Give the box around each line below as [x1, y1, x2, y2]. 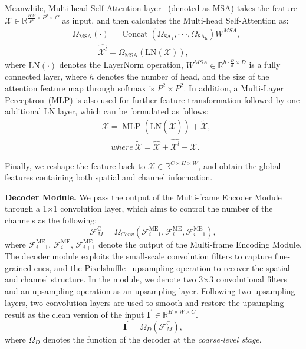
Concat [122, 29, 148, 38]
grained [5, 261, 32, 274]
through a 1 [5, 202, 47, 215]
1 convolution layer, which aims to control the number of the [53, 202, 273, 215]
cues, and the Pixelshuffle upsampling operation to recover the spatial [34, 261, 290, 274]
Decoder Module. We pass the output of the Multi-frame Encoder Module [5, 190, 282, 203]
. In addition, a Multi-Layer [183, 81, 284, 94]
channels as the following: [5, 213, 97, 226]
